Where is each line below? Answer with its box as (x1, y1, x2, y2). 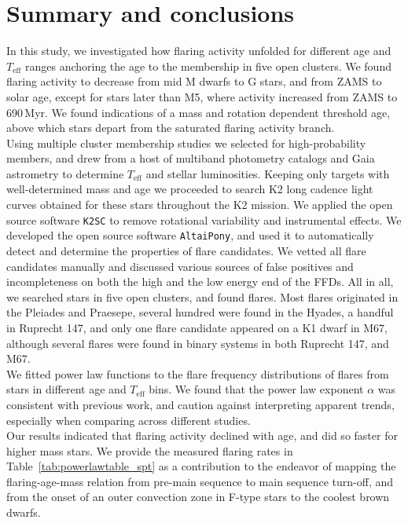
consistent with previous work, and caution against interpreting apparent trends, (6, 396, 395, 412)
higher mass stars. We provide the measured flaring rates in (6, 442, 293, 459)
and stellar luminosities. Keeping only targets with (145, 165, 390, 181)
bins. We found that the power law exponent (149, 381, 364, 397)
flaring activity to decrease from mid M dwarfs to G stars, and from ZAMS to (6, 73, 382, 90)
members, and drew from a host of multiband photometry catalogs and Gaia (6, 150, 375, 166)
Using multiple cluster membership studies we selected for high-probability (6, 134, 366, 151)
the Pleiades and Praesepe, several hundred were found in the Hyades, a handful (6, 304, 394, 320)
